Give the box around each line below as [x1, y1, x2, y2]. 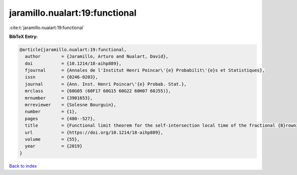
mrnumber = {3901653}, [25, 95, 93, 101]
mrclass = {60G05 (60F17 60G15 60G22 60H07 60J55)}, [25, 88, 171, 94]
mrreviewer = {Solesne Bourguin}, [25, 102, 116, 108]
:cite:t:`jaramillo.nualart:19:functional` [9, 25, 85, 31]
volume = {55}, [25, 137, 80, 142]
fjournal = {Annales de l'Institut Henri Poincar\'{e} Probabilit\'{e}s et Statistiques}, [25, 68, 265, 73]
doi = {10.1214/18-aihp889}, [25, 61, 122, 66]
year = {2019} [25, 143, 83, 149]
